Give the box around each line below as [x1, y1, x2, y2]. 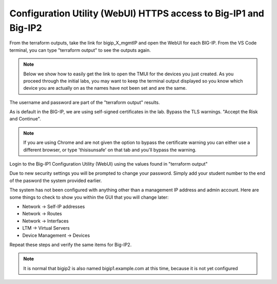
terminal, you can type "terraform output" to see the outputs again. [9, 47, 151, 53]
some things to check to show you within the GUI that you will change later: [9, 194, 169, 200]
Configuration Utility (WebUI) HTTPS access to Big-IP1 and [9, 8, 264, 19]
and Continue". [9, 116, 41, 122]
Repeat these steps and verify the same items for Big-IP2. [9, 241, 132, 248]
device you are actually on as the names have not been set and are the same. [23, 85, 187, 91]
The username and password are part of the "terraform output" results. [9, 99, 160, 105]
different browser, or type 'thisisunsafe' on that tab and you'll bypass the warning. [23, 147, 197, 153]
